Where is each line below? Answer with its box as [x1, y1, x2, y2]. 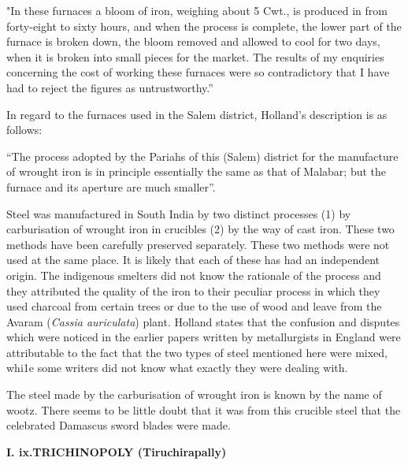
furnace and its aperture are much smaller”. [6, 178, 216, 195]
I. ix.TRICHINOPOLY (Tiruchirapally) [6, 443, 227, 459]
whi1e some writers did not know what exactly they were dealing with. [6, 359, 348, 376]
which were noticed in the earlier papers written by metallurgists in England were [6, 329, 401, 345]
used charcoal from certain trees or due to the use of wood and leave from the [6, 298, 382, 314]
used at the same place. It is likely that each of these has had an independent [6, 251, 380, 268]
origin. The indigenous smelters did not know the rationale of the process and [6, 266, 381, 283]
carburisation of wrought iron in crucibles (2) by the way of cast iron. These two [6, 221, 395, 237]
